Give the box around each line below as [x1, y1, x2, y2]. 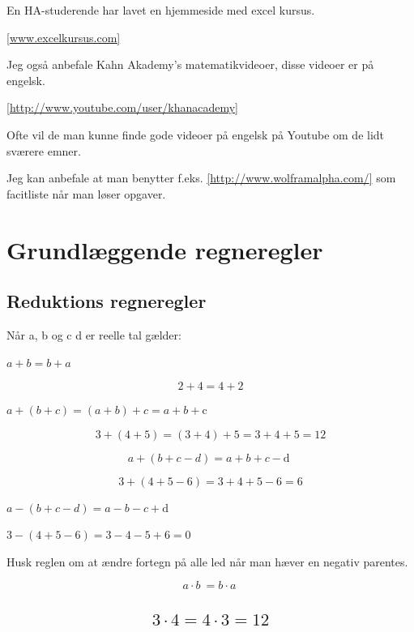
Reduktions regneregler [6, 288, 207, 314]
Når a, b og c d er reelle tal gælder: [6, 326, 181, 343]
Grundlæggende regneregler [6, 233, 323, 266]
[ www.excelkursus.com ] [6, 28, 121, 45]
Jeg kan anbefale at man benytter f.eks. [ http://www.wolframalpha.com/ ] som [6, 169, 396, 186]
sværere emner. [6, 142, 81, 159]
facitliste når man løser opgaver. [6, 185, 166, 202]
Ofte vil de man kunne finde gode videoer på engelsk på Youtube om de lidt [6, 126, 385, 143]
